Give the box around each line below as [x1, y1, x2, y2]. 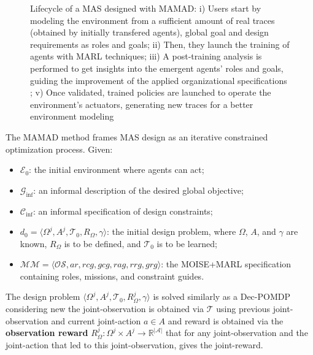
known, [20, 237, 47, 250]
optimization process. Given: [6, 142, 113, 155]
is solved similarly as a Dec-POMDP [153, 290, 290, 303]
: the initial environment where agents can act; [29, 163, 204, 176]
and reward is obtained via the [168, 314, 284, 327]
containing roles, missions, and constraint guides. [20, 269, 204, 282]
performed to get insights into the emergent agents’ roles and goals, [30, 61, 284, 74]
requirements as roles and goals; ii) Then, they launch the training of [30, 37, 290, 50]
